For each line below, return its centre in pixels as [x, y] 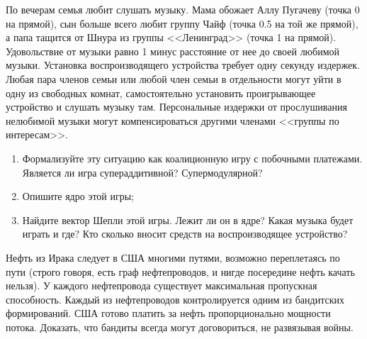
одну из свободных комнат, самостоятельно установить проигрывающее [161, 93]
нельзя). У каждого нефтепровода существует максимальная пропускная [162, 285]
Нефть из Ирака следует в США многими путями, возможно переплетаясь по [173, 257]
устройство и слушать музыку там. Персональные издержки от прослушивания [176, 107]
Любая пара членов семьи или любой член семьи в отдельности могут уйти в [174, 78]
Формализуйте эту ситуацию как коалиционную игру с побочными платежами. [192, 158]
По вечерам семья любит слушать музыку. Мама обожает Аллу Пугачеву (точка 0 [183, 9]
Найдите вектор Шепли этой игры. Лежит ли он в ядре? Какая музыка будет [188, 219]
